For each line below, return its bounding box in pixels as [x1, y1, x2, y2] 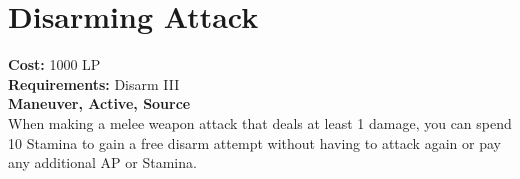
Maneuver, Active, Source [8, 93, 191, 114]
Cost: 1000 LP [8, 54, 101, 75]
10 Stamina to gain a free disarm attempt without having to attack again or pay [8, 132, 501, 153]
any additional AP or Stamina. [8, 152, 197, 173]
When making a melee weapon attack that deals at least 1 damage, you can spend [8, 112, 512, 133]
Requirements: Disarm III [8, 73, 180, 94]
